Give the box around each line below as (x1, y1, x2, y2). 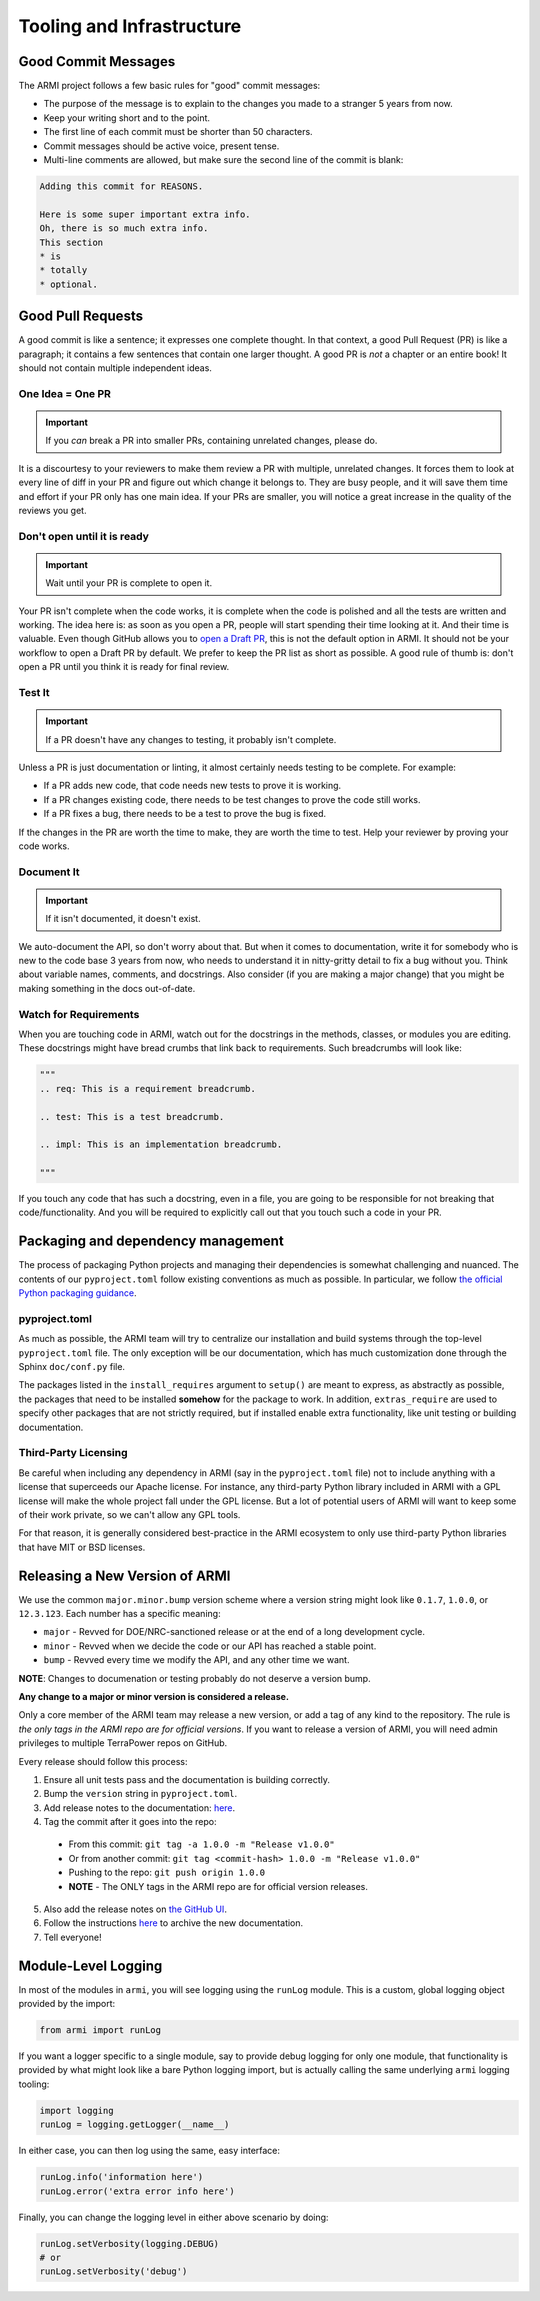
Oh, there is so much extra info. (39, 223, 209, 234)
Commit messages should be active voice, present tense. (43, 140, 280, 152)
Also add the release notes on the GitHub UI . (43, 1903, 227, 1915)
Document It (18, 865, 80, 879)
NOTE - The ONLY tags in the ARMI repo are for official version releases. (68, 1880, 369, 1892)
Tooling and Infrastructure (18, 15, 242, 37)
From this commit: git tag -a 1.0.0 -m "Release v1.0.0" (68, 1838, 335, 1850)
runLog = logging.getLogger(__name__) (39, 2119, 230, 2130)
